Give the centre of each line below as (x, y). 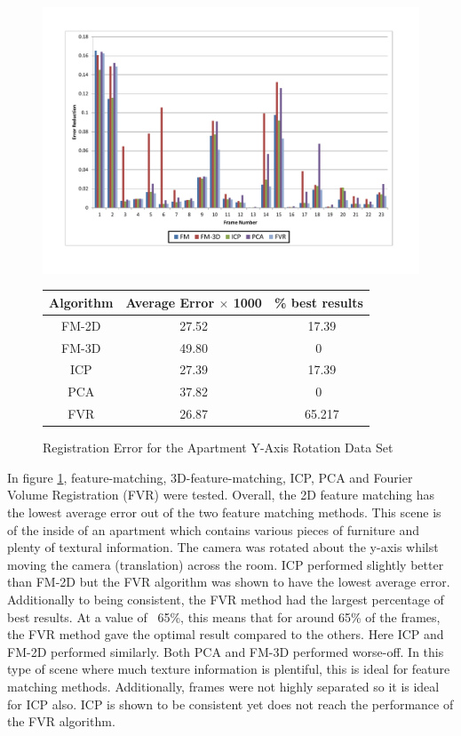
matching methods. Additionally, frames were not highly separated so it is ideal (223, 686)
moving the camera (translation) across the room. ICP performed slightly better (226, 564)
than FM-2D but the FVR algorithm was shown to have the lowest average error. (229, 582)
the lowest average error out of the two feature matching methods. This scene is (224, 512)
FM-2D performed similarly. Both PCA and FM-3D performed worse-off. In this (226, 651)
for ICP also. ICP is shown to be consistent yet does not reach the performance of (230, 704)
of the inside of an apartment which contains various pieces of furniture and (214, 529)
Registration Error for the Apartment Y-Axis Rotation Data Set (218, 448)
